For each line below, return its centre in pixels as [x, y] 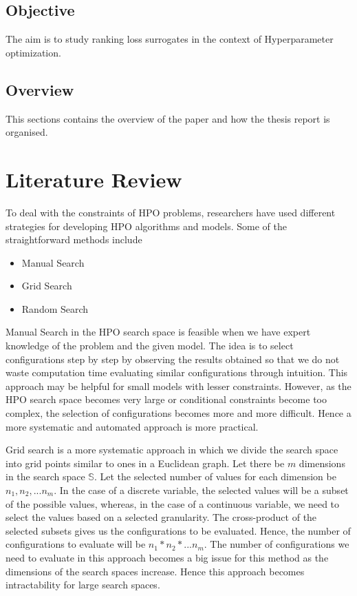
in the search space [45, 476]
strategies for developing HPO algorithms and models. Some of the [146, 226]
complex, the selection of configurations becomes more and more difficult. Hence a [178, 413]
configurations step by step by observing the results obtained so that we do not [173, 359]
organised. [27, 132]
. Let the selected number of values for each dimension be [215, 476]
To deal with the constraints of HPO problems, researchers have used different [171, 212]
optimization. [33, 52]
